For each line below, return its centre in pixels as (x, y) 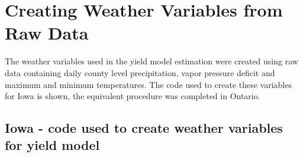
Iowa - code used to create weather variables (144, 128)
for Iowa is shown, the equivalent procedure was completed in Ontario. (133, 96)
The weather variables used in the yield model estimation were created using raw (151, 61)
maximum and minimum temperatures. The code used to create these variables (148, 84)
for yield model (52, 145)
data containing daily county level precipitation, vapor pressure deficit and (140, 72)
